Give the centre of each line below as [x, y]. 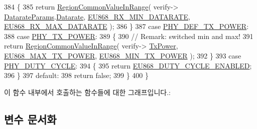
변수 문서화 [30, 119]
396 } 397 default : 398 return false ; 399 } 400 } [76, 75]
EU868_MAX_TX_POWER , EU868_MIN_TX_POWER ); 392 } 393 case [123, 55]
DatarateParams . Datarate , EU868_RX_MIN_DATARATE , [97, 16]
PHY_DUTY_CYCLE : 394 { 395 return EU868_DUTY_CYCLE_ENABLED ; [128, 65]
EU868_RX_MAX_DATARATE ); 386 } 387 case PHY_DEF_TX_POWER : [126, 26]
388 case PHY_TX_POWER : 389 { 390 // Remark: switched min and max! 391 [129, 36]
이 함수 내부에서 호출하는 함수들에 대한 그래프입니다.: [87, 92]
